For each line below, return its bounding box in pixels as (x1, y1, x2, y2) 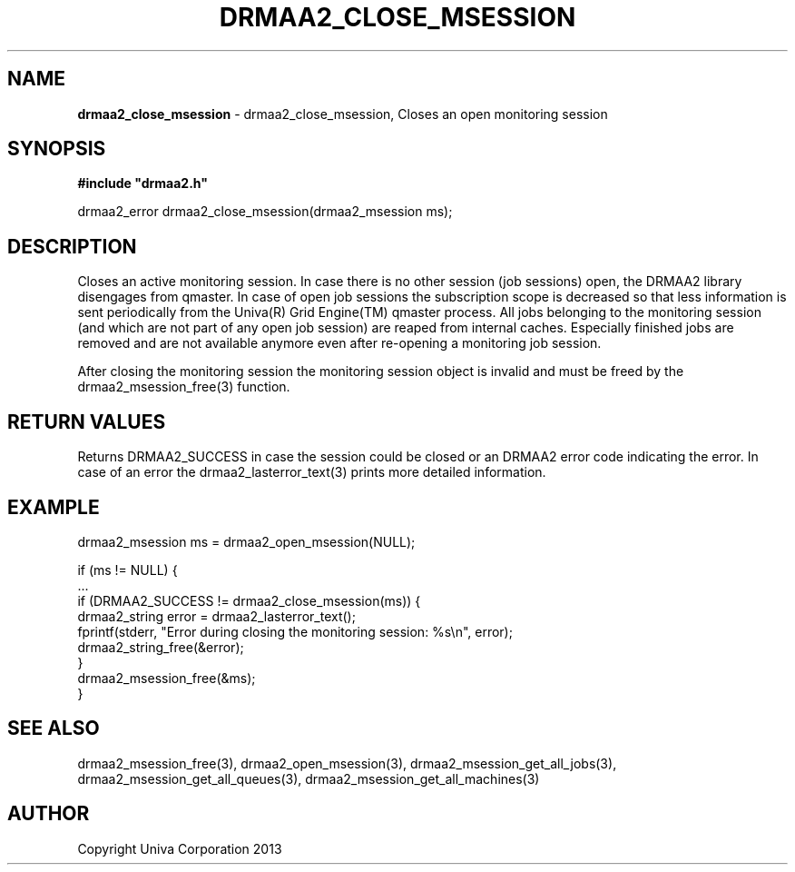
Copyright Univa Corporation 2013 (77, 840, 282, 857)
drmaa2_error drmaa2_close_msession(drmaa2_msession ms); (77, 203, 453, 220)
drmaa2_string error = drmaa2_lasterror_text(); (77, 608, 356, 624)
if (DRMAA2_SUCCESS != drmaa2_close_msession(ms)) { (77, 592, 421, 609)
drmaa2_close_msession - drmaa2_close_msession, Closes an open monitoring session (77, 105, 608, 122)
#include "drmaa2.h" (77, 175, 208, 192)
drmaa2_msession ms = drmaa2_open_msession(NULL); (77, 533, 416, 550)
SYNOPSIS (7, 137, 106, 161)
